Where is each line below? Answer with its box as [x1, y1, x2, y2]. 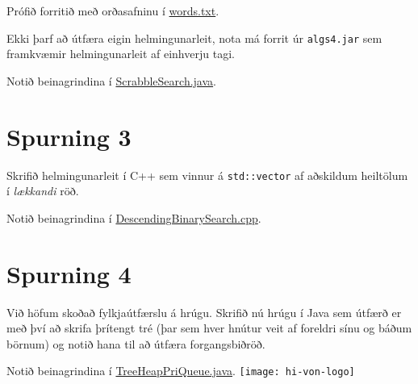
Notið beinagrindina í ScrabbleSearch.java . [6, 72, 216, 89]
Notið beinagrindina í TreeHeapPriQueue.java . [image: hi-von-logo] [6, 362, 355, 379]
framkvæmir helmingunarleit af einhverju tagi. [6, 45, 235, 62]
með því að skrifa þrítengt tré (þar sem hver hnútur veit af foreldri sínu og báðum [6, 319, 412, 336]
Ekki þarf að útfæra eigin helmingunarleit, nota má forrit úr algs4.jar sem [6, 29, 382, 46]
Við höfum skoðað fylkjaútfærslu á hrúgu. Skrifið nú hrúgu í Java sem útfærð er [6, 303, 402, 320]
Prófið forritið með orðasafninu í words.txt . [6, 2, 219, 19]
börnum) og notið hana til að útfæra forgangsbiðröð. [6, 335, 265, 352]
